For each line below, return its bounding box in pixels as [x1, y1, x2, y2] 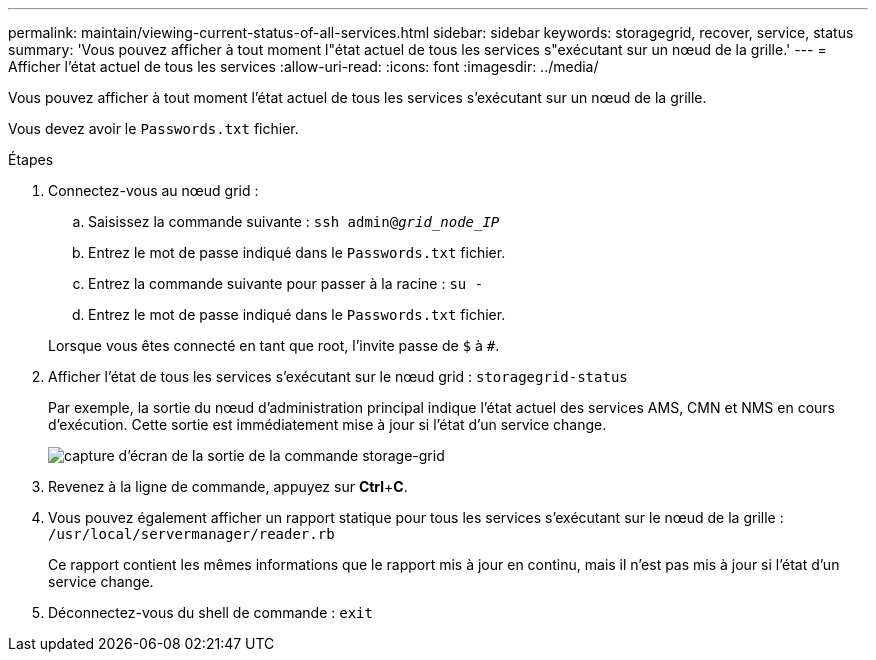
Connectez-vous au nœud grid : [48, 182, 259, 199]
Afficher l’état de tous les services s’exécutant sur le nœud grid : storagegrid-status [48, 368, 628, 385]
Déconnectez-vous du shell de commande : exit [48, 604, 373, 621]
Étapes [8, 151, 54, 168]
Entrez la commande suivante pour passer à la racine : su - [88, 275, 484, 292]
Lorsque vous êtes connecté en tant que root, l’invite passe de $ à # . [48, 337, 500, 354]
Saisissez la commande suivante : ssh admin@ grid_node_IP [88, 213, 500, 230]
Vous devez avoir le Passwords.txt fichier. [8, 120, 299, 137]
